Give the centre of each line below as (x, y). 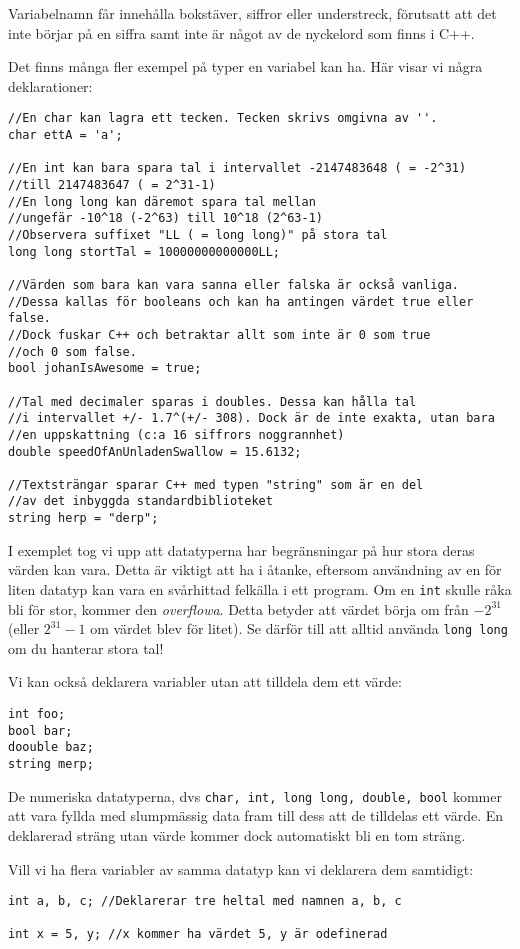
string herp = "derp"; (83, 518)
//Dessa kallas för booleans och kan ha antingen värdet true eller (241, 301)
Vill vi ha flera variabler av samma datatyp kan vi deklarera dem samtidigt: (241, 868)
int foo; (37, 714)
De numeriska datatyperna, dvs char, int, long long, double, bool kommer (255, 795)
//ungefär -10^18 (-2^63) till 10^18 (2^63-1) (165, 218)
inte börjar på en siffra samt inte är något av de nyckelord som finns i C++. (241, 32)
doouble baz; (51, 747)
